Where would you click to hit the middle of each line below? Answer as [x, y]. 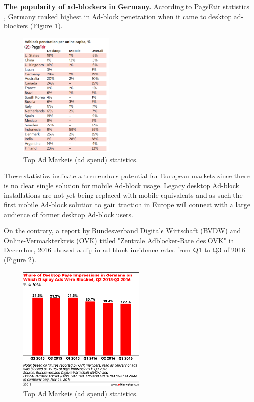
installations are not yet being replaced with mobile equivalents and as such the [123, 195]
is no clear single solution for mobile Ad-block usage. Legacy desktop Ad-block [122, 185]
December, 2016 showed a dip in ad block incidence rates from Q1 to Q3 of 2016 [125, 250]
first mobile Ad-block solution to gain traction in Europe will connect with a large [127, 205]
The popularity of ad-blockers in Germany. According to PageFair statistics [127, 6]
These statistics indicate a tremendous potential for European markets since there [127, 176]
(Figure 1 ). [46, 26]
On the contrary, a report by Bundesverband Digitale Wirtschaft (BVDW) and [123, 231]
